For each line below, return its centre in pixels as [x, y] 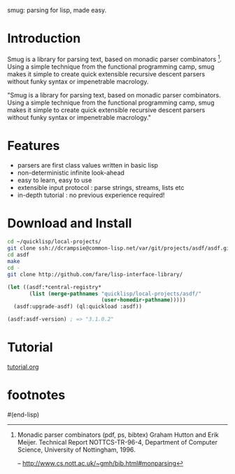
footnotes [36, 395]
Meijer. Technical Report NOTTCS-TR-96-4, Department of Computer [117, 442]
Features [34, 145]
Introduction [44, 39]
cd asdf [19, 255]
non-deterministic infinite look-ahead [71, 172]
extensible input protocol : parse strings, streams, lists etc [101, 187]
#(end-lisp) [23, 414]
